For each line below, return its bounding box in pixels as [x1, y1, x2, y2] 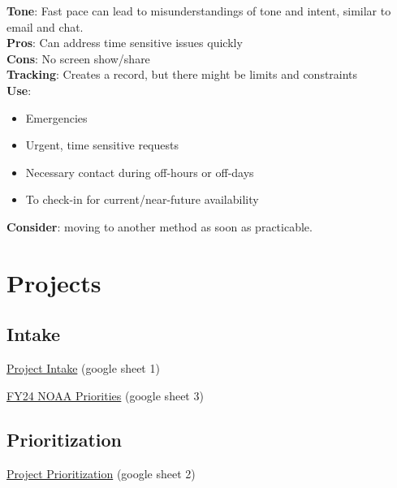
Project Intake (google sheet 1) [6, 360, 160, 377]
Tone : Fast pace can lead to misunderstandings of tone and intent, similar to [6, 2, 391, 19]
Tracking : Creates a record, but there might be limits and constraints [6, 66, 358, 83]
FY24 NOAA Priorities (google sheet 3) [6, 387, 204, 404]
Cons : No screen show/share [6, 50, 150, 67]
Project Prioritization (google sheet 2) [6, 464, 196, 482]
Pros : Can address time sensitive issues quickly [6, 34, 243, 51]
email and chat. [6, 18, 84, 35]
